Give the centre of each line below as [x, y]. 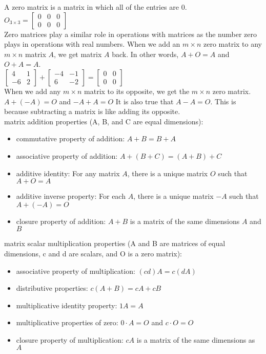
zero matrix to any [232, 44]
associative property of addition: [67, 155]
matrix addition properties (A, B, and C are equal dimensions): [104, 121]
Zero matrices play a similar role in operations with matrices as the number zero [130, 34]
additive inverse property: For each [71, 196]
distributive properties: [52, 288]
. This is [223, 101]
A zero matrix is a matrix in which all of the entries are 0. [96, 7]
